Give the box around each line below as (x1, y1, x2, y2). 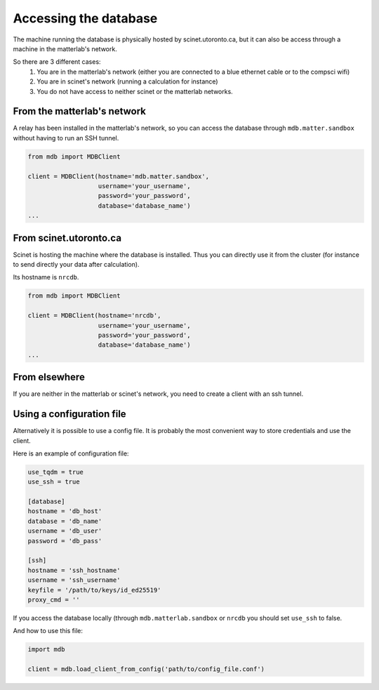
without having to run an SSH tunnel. (13, 133, 119, 142)
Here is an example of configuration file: (13, 449, 129, 458)
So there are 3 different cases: (13, 58, 101, 66)
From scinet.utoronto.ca (13, 232, 122, 244)
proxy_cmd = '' (27, 595, 80, 604)
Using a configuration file (13, 408, 126, 420)
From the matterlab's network (13, 105, 147, 117)
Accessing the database (13, 11, 158, 26)
